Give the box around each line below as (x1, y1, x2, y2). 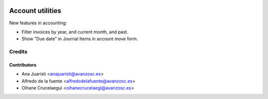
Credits (9, 48, 27, 55)
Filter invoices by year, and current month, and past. (21, 29, 129, 35)
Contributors (9, 62, 37, 68)
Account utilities (9, 6, 62, 15)
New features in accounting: (9, 20, 67, 26)
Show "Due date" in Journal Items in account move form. (21, 36, 138, 42)
